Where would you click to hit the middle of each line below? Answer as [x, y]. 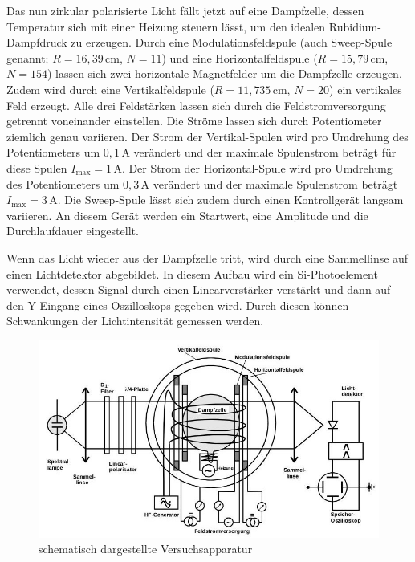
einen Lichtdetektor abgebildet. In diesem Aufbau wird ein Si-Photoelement [192, 273]
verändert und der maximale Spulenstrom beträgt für [265, 152]
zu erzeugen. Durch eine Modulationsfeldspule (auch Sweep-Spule [232, 42]
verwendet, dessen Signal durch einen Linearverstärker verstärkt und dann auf [199, 289]
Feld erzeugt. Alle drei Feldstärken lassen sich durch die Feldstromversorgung [196, 105]
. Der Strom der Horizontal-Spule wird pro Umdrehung [257, 167]
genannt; [28, 57]
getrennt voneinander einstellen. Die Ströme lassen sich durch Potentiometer [194, 121]
